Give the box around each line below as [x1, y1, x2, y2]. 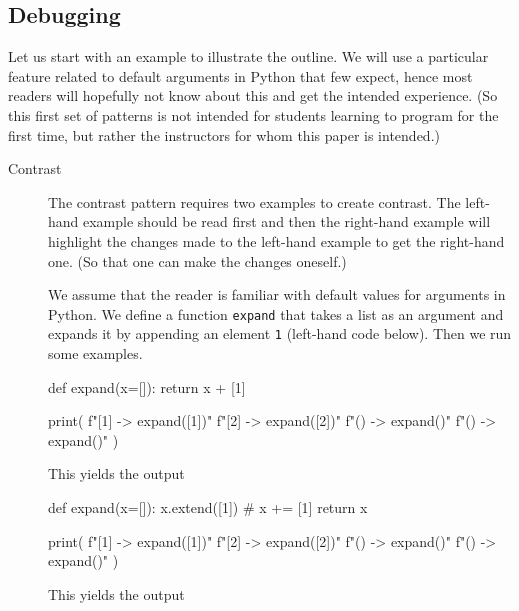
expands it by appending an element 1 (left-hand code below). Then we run [48, 323, 512, 344]
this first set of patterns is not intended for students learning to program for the [8, 104, 499, 125]
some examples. [48, 343, 143, 364]
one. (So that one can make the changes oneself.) [48, 250, 347, 271]
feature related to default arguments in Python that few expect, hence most [8, 65, 473, 86]
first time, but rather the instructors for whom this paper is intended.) [8, 124, 440, 145]
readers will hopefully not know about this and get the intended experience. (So [8, 85, 498, 106]
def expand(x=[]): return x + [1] [48, 376, 246, 397]
